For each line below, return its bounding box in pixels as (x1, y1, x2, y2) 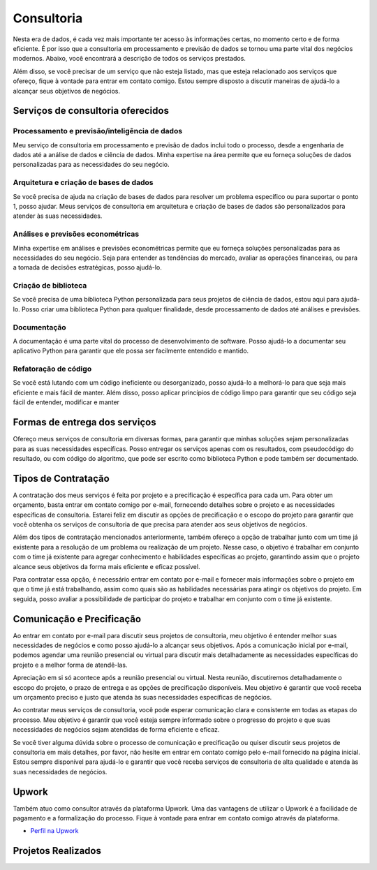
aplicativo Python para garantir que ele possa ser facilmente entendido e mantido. (13, 346, 249, 355)
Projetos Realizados (13, 845, 101, 857)
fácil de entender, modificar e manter (13, 398, 120, 406)
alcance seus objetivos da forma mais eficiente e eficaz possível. (13, 562, 200, 570)
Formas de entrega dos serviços (13, 416, 156, 429)
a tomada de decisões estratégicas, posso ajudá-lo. (13, 263, 162, 272)
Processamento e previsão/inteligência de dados (13, 126, 183, 136)
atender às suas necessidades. (13, 212, 103, 220)
